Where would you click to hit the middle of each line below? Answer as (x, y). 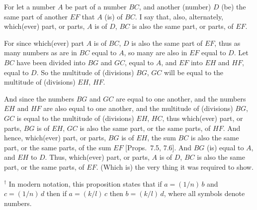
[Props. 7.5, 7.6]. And (159, 147)
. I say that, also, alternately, (179, 16)
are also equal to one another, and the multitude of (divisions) (138, 108)
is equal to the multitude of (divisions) (75, 118)
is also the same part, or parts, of (183, 26)
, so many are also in (156, 52)
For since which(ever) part (44, 43)
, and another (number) (175, 6)
